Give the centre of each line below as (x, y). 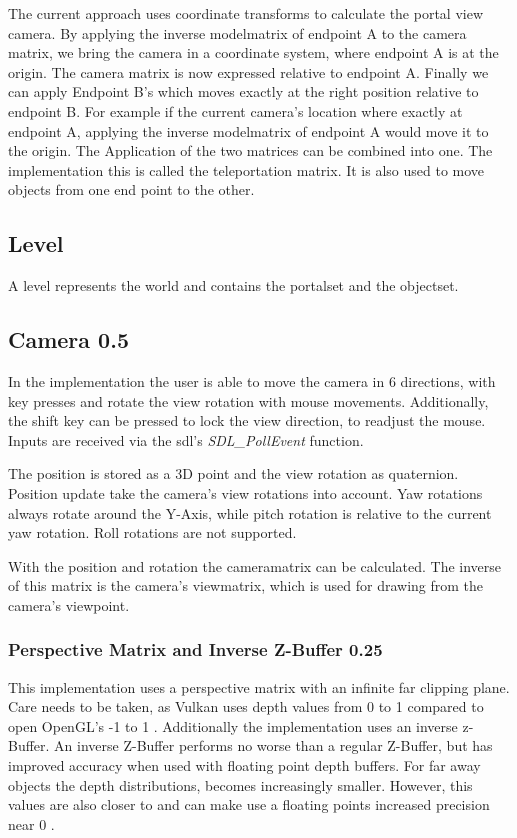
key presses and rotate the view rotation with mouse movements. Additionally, (248, 400)
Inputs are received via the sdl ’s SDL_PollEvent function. (186, 439)
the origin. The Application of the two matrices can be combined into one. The (250, 150)
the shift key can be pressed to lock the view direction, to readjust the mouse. (247, 420)
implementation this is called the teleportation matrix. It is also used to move (246, 169)
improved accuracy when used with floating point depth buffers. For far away (244, 765)
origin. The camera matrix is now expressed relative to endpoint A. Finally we (248, 71)
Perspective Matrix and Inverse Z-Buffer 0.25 (195, 649)
